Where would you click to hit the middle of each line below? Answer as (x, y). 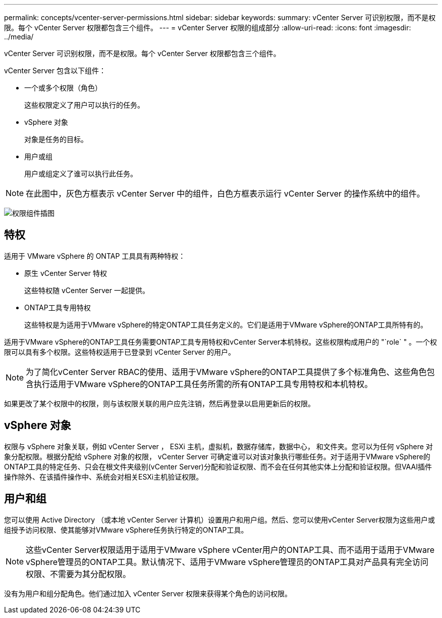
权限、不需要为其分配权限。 (78, 574)
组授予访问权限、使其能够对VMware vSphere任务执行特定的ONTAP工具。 (126, 530)
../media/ (19, 37)
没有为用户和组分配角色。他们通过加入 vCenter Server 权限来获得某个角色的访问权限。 (148, 593)
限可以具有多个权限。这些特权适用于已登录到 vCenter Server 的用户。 (120, 352)
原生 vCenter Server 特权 (66, 273)
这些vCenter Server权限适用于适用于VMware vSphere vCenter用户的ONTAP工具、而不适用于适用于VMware (230, 550)
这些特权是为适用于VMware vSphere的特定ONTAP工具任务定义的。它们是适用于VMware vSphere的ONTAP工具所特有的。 (226, 324)
